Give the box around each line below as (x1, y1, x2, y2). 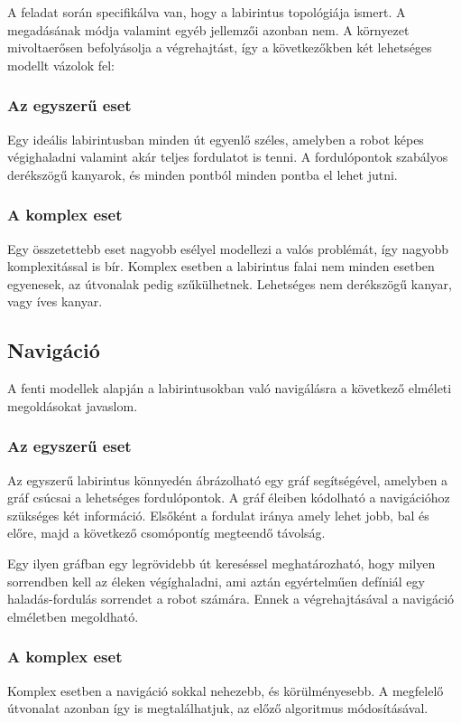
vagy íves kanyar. (7, 292, 103, 311)
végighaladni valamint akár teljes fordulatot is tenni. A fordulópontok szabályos (7, 147, 448, 166)
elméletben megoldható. (7, 606, 139, 625)
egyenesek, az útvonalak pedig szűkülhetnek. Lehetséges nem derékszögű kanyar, (7, 274, 452, 293)
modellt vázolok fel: (7, 55, 115, 74)
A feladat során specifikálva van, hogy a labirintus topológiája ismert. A (7, 3, 406, 21)
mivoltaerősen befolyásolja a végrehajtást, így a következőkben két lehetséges (7, 38, 432, 57)
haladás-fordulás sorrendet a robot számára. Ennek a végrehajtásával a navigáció (7, 589, 455, 608)
